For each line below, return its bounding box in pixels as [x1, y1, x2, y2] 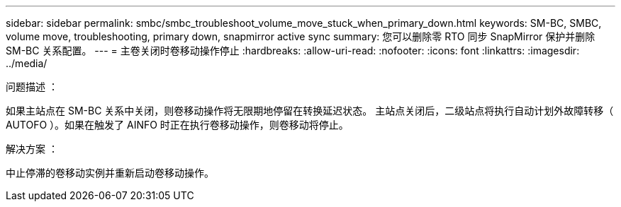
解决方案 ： [6, 143, 58, 155]
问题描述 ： [6, 81, 58, 93]
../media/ [6, 57, 47, 69]
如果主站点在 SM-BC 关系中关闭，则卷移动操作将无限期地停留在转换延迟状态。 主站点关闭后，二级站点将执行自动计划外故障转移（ [6, 105, 614, 117]
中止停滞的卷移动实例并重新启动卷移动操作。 [6, 167, 214, 179]
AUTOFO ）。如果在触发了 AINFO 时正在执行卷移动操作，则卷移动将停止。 [6, 119, 349, 131]
